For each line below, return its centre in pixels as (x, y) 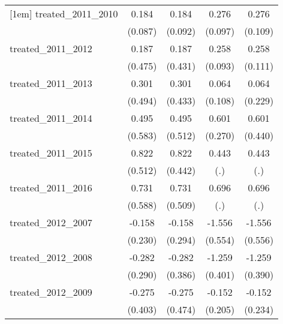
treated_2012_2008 (51, 257)
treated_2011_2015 (51, 153)
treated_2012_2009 (51, 292)
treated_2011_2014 (51, 118)
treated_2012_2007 (51, 222)
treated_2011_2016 (51, 187)
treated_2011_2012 (51, 48)
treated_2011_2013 (51, 83)
